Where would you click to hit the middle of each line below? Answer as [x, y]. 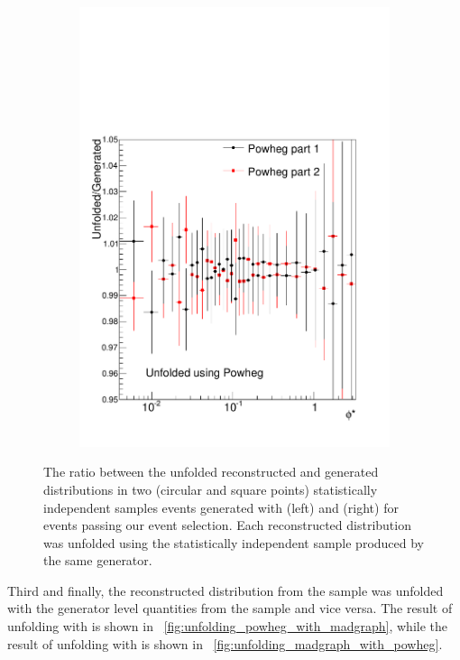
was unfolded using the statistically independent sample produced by [234, 542]
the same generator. [98, 560]
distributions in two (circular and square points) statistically [211, 489]
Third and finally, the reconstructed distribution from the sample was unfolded [225, 590]
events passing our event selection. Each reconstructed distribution [227, 525]
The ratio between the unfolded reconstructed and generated [211, 472]
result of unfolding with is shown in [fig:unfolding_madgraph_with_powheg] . [225, 643]
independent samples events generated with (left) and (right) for [221, 507]
